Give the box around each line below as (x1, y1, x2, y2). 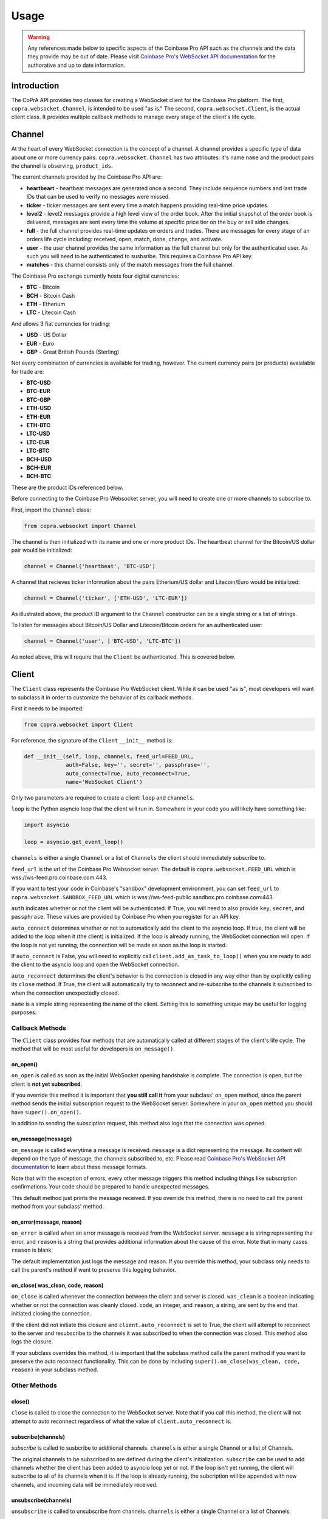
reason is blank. (11, 1246, 53, 1254)
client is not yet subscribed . (11, 1080, 83, 1088)
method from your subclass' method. (11, 1203, 104, 1210)
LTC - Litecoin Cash (26, 309, 76, 316)
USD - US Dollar (26, 331, 67, 338)
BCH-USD (26, 456, 52, 463)
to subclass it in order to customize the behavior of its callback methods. (11, 693, 194, 701)
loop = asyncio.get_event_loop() (24, 838, 124, 846)
